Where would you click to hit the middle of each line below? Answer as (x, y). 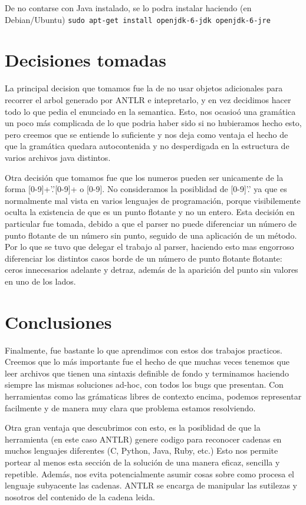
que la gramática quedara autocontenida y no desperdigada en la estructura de (147, 146)
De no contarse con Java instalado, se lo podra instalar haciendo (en (128, 8)
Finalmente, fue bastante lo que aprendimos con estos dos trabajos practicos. (144, 350)
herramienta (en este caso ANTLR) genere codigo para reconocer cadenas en (143, 439)
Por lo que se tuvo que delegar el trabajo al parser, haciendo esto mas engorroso (149, 247)
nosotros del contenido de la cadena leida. (80, 496)
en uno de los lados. (40, 281)
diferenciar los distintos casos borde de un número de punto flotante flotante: (144, 258)
